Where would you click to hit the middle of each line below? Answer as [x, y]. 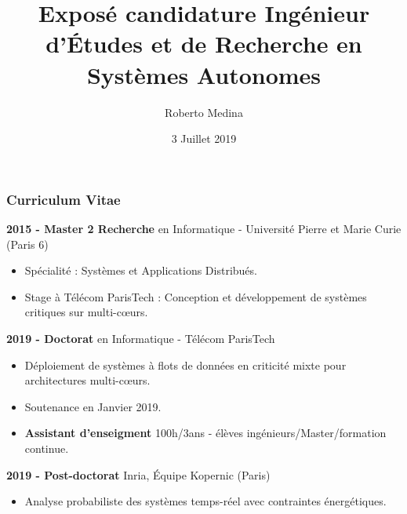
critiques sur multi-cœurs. [86, 312]
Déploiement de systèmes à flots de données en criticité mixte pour [185, 365]
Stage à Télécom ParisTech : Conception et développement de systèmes [196, 296]
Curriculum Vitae [64, 199]
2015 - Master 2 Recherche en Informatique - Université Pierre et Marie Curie [204, 228]
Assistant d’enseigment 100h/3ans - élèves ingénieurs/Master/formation [205, 433]
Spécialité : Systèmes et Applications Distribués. [141, 270]
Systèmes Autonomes [204, 74]
